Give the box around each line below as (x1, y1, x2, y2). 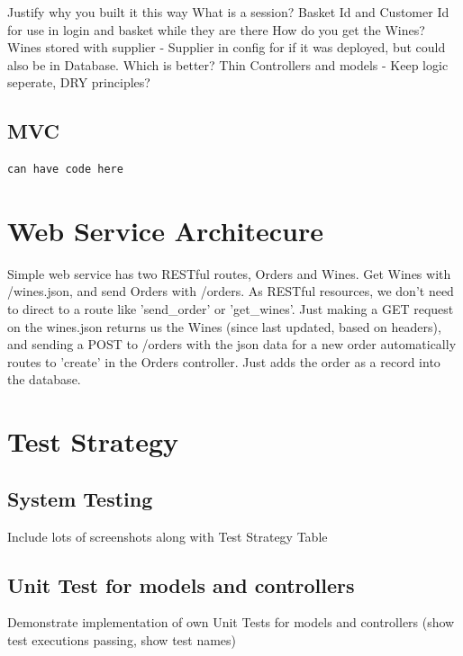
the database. (7, 370, 81, 389)
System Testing (7, 484, 153, 512)
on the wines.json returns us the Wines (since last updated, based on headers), (7, 317, 441, 336)
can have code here (7, 163, 123, 176)
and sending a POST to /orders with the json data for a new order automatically (7, 335, 457, 354)
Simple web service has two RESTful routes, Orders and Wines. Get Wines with (7, 264, 451, 283)
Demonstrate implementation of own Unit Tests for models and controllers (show (7, 613, 455, 632)
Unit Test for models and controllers (7, 571, 355, 598)
